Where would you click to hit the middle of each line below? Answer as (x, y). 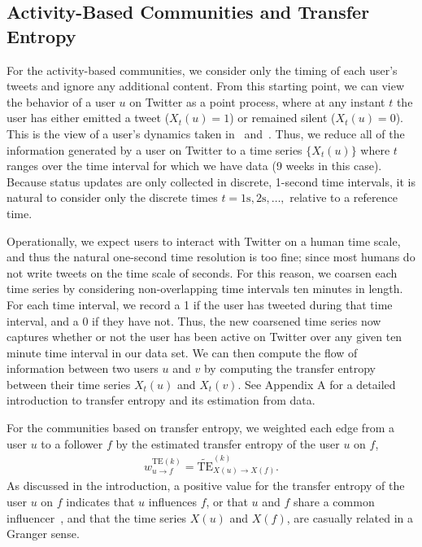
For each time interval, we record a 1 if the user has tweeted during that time (200, 304)
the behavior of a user (61, 101)
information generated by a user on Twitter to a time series (154, 149)
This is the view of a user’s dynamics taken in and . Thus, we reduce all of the (206, 133)
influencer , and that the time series (97, 517)
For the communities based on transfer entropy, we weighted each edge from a (200, 428)
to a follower (72, 443)
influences (172, 502)
